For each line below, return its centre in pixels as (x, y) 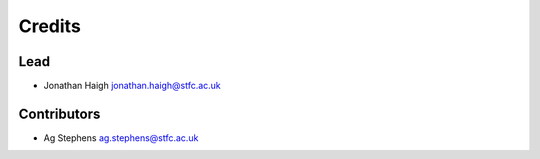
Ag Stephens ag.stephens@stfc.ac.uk (121, 137)
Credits (50, 26)
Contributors (59, 113)
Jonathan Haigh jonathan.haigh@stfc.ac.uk (132, 86)
